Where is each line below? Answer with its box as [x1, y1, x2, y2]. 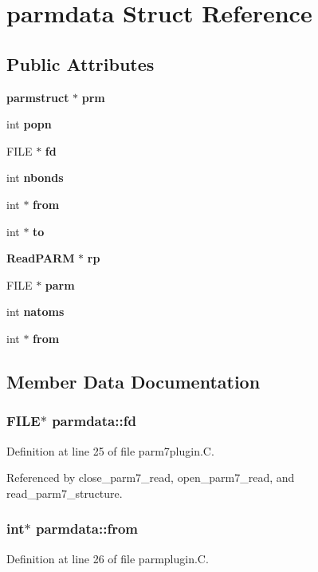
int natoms [6, 303, 65, 320]
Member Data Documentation [6, 369, 261, 393]
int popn [6, 116, 52, 132]
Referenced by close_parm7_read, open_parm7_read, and [6, 469, 295, 486]
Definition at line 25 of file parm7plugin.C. [6, 442, 214, 459]
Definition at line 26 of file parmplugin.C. [6, 550, 209, 566]
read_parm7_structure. [6, 484, 123, 501]
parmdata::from [35, 519, 139, 538]
